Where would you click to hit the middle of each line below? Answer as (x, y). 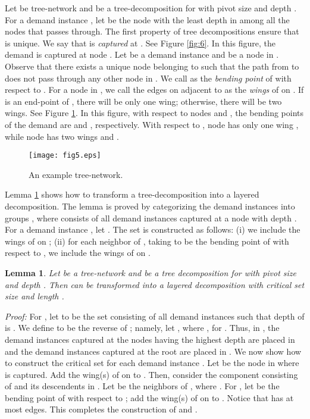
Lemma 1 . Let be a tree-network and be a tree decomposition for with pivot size (151, 272)
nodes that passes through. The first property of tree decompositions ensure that (152, 31)
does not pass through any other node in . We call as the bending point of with (148, 78)
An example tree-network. (76, 174)
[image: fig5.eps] (65, 156)
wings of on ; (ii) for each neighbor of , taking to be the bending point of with (147, 241)
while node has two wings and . (62, 136)
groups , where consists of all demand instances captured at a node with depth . (151, 218)
